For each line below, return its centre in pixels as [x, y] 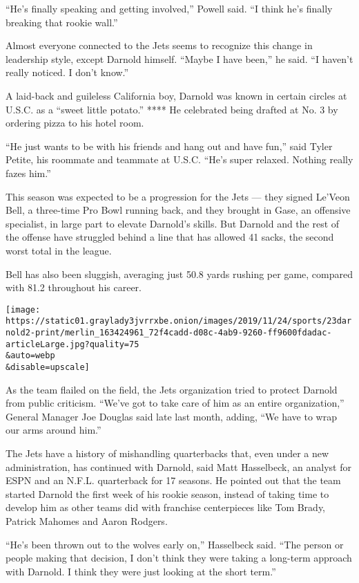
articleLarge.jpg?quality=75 [72, 344]
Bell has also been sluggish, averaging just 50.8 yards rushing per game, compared [179, 274]
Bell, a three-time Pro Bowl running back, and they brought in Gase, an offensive [178, 210]
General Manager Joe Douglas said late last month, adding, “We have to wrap [171, 416]
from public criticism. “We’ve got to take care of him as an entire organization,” [175, 403]
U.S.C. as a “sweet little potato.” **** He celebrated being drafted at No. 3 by [172, 109]
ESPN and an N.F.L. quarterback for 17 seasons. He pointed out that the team [173, 480]
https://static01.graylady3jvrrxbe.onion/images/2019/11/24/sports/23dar [179, 321]
